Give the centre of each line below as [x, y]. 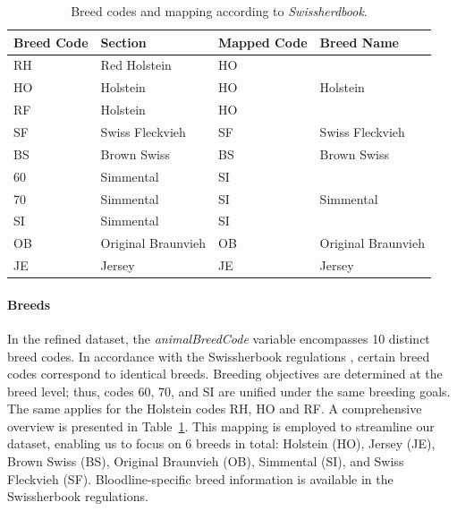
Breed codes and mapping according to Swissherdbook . [219, 11]
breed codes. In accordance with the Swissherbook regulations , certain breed [219, 356]
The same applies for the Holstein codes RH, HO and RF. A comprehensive [215, 409]
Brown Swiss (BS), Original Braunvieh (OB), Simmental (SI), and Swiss [206, 461]
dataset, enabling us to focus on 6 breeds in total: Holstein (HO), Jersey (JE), [221, 443]
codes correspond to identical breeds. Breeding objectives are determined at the [225, 374]
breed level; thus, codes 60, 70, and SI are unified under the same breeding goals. [229, 391]
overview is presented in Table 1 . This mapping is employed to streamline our [221, 426]
